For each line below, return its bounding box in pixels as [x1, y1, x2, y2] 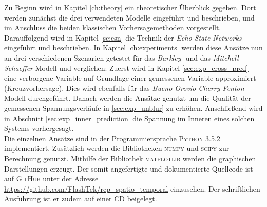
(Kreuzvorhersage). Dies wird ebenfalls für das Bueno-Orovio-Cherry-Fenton [4, 82, 244, 93]
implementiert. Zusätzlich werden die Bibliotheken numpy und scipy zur [4, 143, 230, 154]
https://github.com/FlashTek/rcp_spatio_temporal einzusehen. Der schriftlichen [4, 183, 260, 194]
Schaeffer [4, 62, 33, 73]
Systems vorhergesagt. [4, 123, 74, 134]
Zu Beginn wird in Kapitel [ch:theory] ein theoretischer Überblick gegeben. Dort [4, 2, 256, 12]
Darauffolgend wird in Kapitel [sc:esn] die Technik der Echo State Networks [4, 32, 242, 43]
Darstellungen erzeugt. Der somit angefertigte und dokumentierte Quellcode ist [4, 163, 253, 174]
